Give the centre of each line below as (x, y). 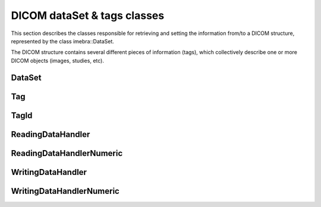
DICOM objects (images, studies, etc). (57, 60)
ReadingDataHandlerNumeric (67, 153)
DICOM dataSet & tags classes (88, 15)
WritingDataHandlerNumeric (65, 191)
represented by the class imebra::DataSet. (62, 41)
